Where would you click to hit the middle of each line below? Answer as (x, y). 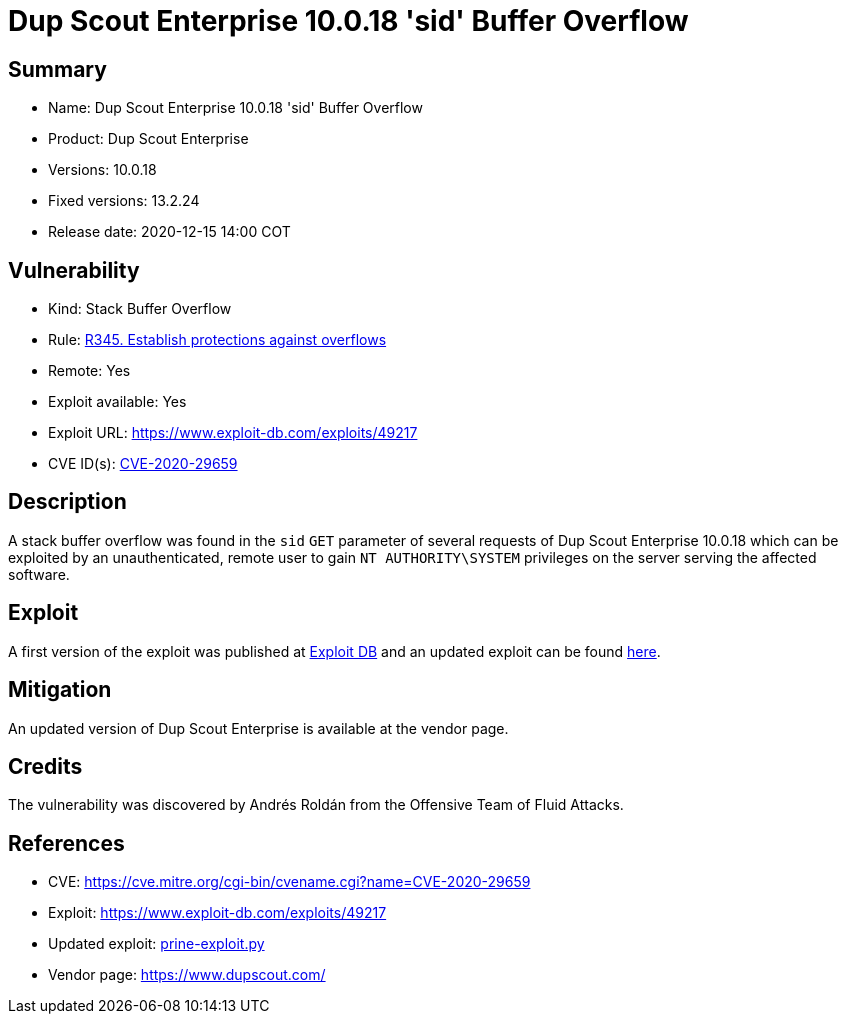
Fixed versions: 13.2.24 (124, 201)
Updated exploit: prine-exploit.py (156, 944)
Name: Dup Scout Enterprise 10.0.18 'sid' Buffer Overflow (235, 108)
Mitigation (60, 690)
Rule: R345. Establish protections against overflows (217, 340)
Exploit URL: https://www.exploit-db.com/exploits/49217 (233, 433)
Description (67, 502)
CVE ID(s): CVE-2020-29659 (143, 464)
